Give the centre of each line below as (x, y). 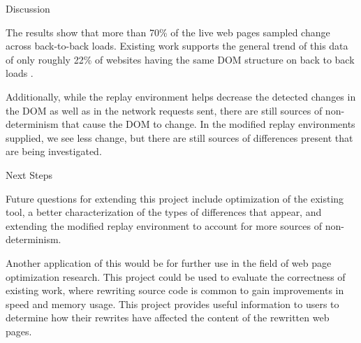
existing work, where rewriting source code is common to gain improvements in (175, 290)
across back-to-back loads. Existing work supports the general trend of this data (177, 46)
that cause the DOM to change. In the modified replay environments (208, 124)
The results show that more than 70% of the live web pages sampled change (168, 32)
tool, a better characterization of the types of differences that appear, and (164, 212)
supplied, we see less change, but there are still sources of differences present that (179, 137)
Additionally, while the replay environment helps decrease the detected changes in (181, 96)
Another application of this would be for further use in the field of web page (169, 262)
